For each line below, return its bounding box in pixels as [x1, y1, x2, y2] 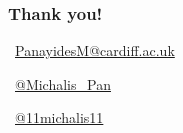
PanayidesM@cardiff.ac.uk [15, 40, 175, 61]
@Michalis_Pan [15, 73, 111, 94]
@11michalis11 [15, 107, 104, 128]
